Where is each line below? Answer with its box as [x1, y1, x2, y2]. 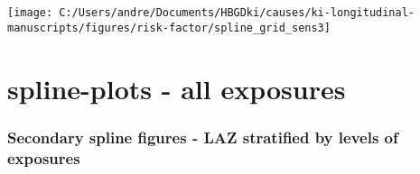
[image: [7, 6, 53, 19]
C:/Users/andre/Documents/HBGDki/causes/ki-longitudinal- [59, 6, 415, 19]
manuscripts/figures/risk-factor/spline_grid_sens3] [7, 21, 331, 34]
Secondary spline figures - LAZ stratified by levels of [7, 125, 398, 148]
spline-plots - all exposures [7, 69, 346, 106]
